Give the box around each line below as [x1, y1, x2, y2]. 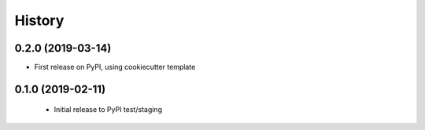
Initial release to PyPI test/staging [54, 105, 163, 114]
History [14, 12, 65, 29]
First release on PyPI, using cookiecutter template [34, 63, 196, 72]
